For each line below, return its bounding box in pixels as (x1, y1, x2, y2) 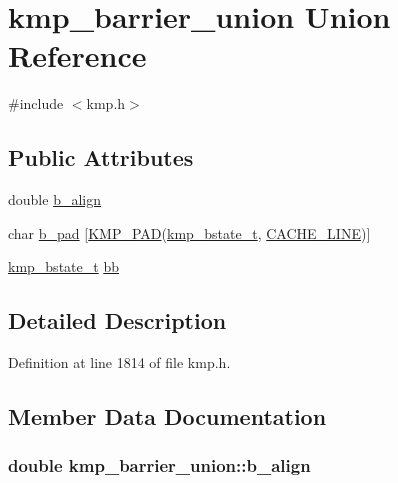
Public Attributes (8, 142, 194, 173)
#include (8, 93, 64, 114)
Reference (8, 35, 147, 76)
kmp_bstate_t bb (8, 256, 119, 277)
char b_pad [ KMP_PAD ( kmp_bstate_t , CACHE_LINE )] (8, 222, 371, 243)
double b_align (8, 189, 101, 210)
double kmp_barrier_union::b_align (8, 453, 311, 478)
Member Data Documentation (8, 401, 327, 432)
